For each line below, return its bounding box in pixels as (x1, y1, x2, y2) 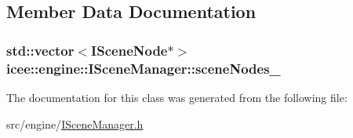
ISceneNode (91, 40, 168, 60)
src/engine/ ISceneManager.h (6, 115, 144, 132)
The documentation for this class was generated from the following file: (6, 89, 348, 105)
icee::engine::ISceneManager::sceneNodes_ (6, 58, 281, 78)
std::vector (6, 40, 75, 60)
